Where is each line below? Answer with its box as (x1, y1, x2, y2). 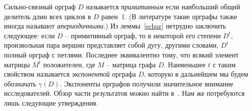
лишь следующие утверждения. (4, 97, 98, 108)
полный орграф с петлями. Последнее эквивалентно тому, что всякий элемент (4, 49, 239, 59)
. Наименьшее (164, 59, 206, 69)
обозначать (4, 78, 37, 88)
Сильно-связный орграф (4, 1, 76, 11)
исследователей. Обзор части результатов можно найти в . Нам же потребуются (4, 88, 245, 98)
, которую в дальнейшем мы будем (144, 69, 249, 79)
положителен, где (43, 59, 95, 69)
